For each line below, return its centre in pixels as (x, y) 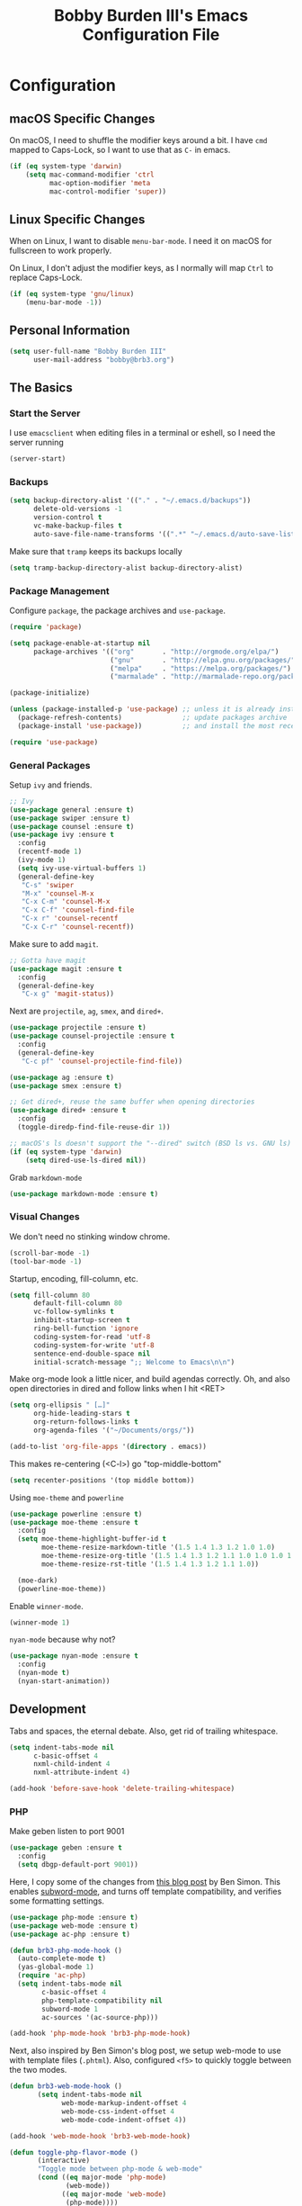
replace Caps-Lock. (46, 278)
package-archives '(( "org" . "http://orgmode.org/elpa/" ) (156, 652)
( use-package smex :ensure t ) (66, 1085)
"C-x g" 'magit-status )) (68, 994)
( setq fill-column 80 (50, 1295)
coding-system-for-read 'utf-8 (92, 1337)
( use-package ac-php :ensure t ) (70, 1934)
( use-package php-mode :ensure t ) (74, 1917)
